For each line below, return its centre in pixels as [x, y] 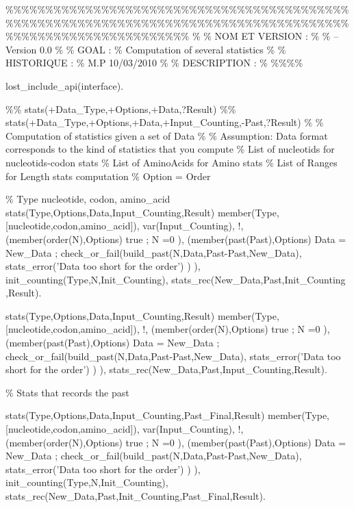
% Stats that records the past [67, 392]
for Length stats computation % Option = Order [108, 176]
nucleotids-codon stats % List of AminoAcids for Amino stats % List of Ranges [172, 162]
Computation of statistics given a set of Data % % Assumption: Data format [167, 135]
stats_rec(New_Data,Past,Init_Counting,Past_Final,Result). [136, 496]
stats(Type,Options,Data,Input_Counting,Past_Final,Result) [135, 415]
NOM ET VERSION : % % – [277, 36]
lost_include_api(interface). [65, 85]
